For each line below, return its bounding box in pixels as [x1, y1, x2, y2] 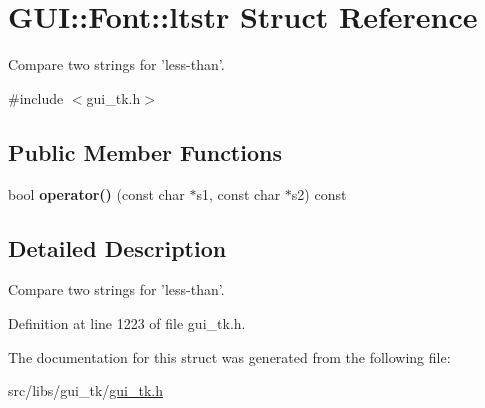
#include [8, 87, 64, 108]
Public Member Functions [8, 136, 282, 167]
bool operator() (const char [8, 183, 185, 204]
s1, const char [196, 183, 281, 204]
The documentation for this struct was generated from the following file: [8, 346, 451, 367]
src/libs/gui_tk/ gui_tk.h [8, 380, 164, 401]
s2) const [291, 183, 347, 204]
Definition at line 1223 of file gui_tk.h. [8, 312, 246, 333]
